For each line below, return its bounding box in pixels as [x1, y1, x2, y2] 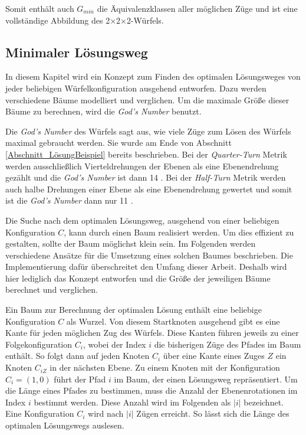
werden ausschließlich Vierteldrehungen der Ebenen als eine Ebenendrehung [5, 159, 279, 172]
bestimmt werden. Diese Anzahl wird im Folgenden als [34, 395, 231, 408]
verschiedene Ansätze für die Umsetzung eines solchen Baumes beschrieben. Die [5, 248, 293, 261]
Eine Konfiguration [5, 407, 74, 420]
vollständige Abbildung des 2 [5, 14, 110, 26]
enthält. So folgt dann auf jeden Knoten [5, 349, 150, 362]
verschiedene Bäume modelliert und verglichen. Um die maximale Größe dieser [5, 93, 289, 106]
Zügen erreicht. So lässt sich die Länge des [136, 407, 289, 420]
